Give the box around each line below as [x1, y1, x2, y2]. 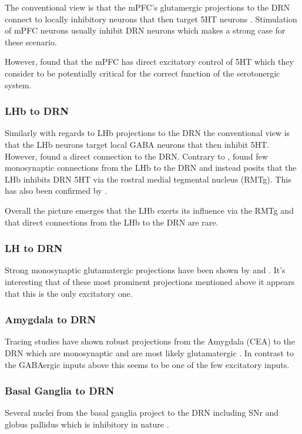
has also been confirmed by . [5, 184, 108, 197]
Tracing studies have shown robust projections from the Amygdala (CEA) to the [5, 335, 295, 347]
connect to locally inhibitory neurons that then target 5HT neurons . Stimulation [5, 12, 297, 25]
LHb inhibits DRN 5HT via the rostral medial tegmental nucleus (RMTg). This [5, 173, 291, 185]
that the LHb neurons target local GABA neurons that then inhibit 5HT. [5, 138, 270, 150]
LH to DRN [5, 241, 63, 256]
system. [5, 78, 32, 91]
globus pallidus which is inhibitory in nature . [5, 418, 169, 430]
